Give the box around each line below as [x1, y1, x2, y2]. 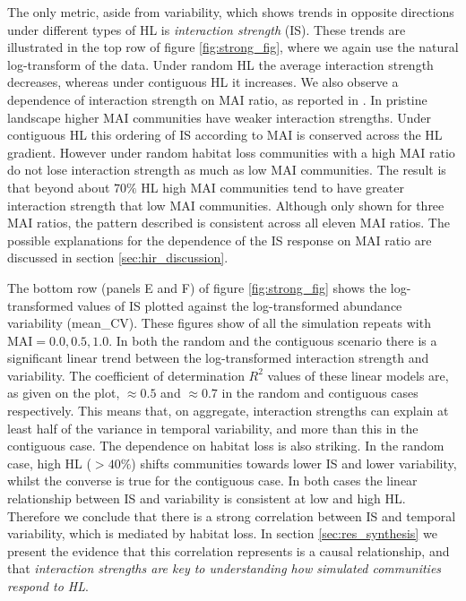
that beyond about [7, 177, 110, 196]
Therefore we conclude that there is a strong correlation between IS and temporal [7, 506, 456, 525]
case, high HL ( [7, 453, 91, 472]
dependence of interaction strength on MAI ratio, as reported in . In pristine [7, 90, 427, 108]
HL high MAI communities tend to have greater [141, 177, 404, 196]
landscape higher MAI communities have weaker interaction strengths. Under [7, 107, 431, 126]
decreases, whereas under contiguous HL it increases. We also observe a [7, 73, 399, 91]
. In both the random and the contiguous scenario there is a [108, 331, 437, 349]
